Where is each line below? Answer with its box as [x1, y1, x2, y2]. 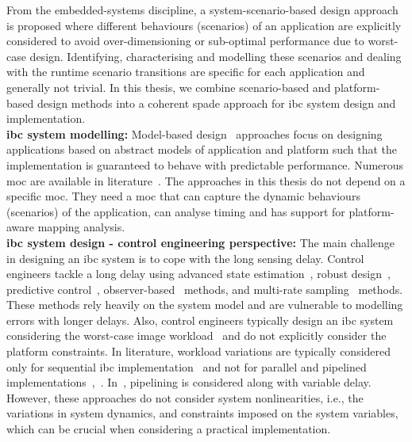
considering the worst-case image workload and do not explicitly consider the [6, 327, 387, 344]
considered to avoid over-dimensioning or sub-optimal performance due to [6, 32, 364, 49]
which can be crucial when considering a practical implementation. [6, 421, 331, 437]
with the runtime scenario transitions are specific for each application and [6, 63, 365, 80]
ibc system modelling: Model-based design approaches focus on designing [6, 125, 383, 142]
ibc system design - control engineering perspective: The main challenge [6, 234, 395, 250]
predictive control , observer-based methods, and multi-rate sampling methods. [6, 280, 403, 297]
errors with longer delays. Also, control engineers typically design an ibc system [6, 311, 394, 328]
